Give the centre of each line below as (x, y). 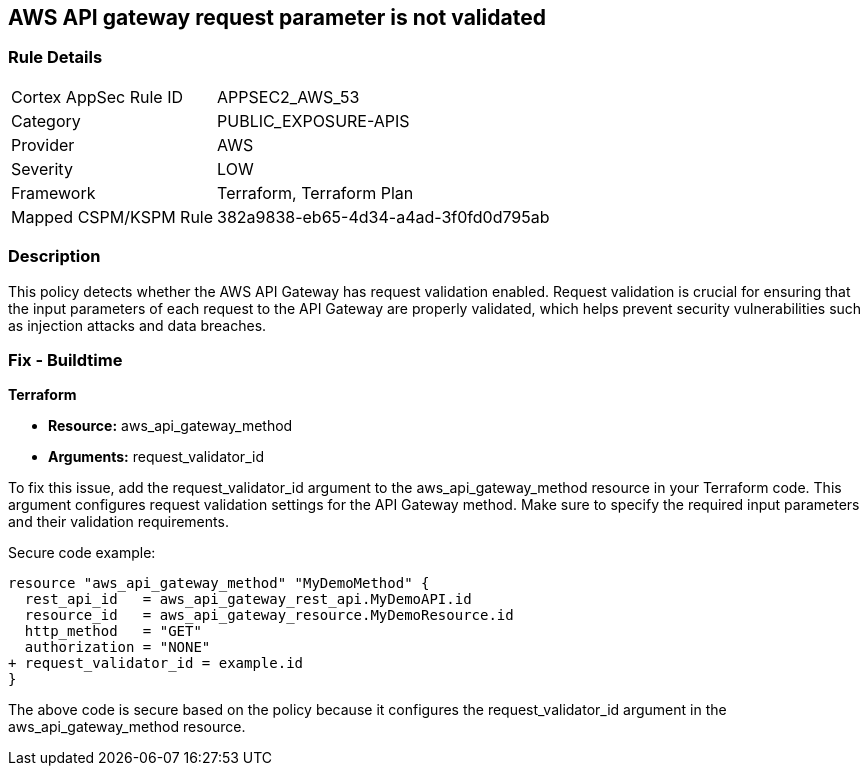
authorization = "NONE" (117, 647)
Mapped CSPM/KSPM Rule (112, 216)
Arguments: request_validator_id (156, 457)
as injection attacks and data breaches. (137, 325)
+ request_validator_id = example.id (156, 663)
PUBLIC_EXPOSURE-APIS (313, 120)
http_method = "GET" (113, 631)
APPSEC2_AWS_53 (288, 96)
